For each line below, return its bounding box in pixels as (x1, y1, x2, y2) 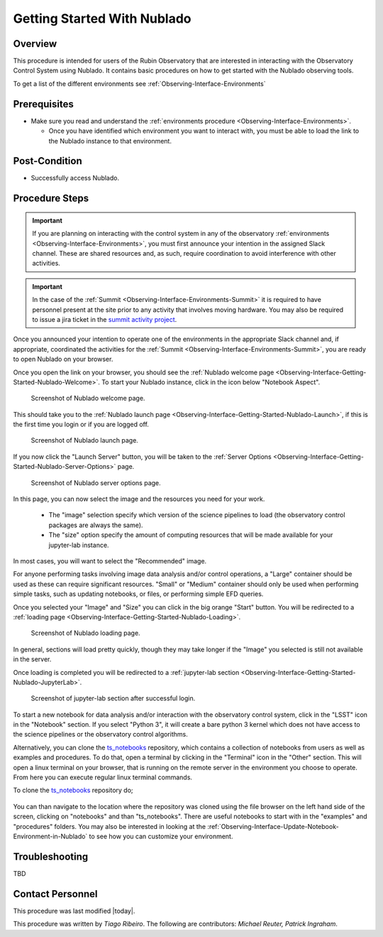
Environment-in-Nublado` (13, 832, 88, 840)
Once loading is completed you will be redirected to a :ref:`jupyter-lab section (13, 668, 240, 676)
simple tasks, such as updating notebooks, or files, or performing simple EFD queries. (13, 590, 264, 598)
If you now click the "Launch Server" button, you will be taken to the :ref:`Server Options (13, 452, 272, 461)
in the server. (13, 655, 52, 664)
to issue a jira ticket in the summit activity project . (32, 315, 177, 323)
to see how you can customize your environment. (89, 832, 233, 840)
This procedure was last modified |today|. (13, 906, 135, 915)
